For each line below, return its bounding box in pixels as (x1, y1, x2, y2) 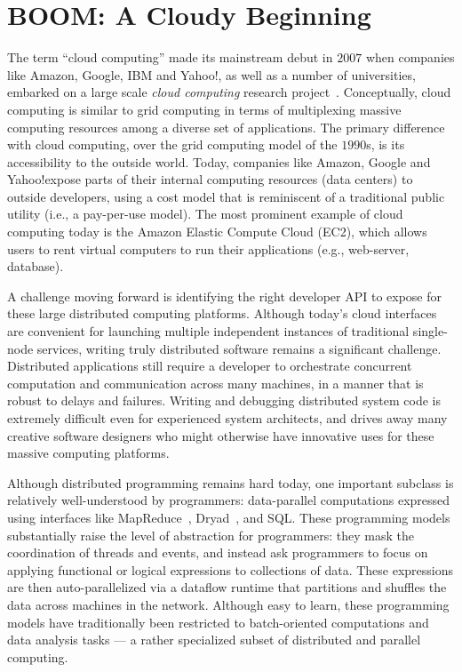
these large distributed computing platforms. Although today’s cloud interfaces (7, 304, 437, 323)
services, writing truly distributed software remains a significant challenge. (36, 339, 442, 357)
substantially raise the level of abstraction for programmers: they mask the (7, 525, 415, 544)
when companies (365, 48, 455, 67)
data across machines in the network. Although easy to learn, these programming (7, 595, 450, 613)
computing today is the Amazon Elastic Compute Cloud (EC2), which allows (7, 222, 427, 241)
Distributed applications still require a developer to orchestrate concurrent (7, 356, 412, 375)
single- (412, 322, 448, 340)
